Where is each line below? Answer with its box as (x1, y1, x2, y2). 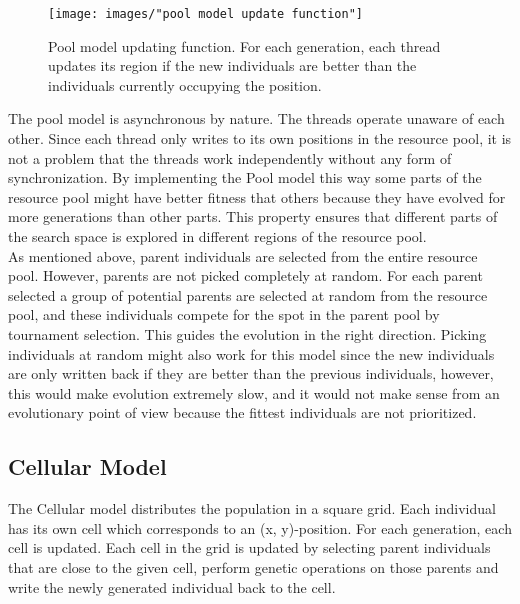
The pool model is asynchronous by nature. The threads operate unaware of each (8, 108, 505, 129)
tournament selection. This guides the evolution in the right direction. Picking (8, 323, 487, 344)
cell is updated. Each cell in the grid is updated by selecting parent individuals (8, 537, 491, 558)
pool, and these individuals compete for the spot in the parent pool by (8, 304, 440, 325)
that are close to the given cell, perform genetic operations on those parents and (8, 556, 499, 577)
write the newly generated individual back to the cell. (8, 576, 336, 597)
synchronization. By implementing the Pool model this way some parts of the (8, 167, 482, 188)
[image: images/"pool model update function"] (48, 7, 363, 21)
